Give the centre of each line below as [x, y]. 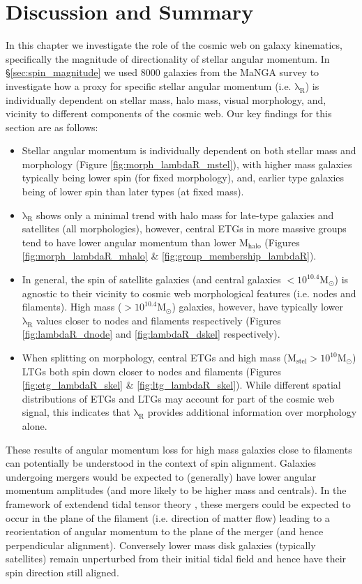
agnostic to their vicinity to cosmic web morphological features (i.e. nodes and [189, 293]
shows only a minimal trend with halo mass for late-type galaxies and [185, 215]
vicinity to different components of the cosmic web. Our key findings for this [169, 113]
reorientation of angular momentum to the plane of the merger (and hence [165, 531]
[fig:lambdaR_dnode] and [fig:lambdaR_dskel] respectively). [151, 334]
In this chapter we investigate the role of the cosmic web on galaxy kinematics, [174, 45]
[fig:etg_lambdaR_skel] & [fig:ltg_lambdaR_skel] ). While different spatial [181, 385]
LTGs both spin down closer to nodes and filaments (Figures [152, 371]
